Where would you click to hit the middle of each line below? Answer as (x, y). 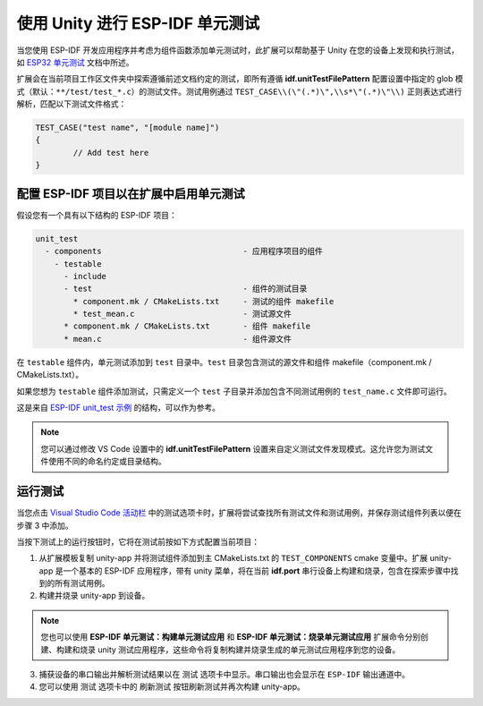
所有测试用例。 (82, 583)
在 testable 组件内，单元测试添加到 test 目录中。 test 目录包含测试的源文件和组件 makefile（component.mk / (225, 362)
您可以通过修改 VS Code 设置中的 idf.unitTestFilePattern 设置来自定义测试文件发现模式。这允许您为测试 (233, 448)
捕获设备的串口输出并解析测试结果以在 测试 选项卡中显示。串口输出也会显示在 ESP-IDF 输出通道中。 (225, 675)
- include (85, 276)
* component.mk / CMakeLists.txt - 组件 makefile (187, 326)
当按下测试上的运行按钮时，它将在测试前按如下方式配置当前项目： (138, 541)
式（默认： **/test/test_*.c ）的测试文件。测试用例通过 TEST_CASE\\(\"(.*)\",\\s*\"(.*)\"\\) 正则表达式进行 (239, 91)
